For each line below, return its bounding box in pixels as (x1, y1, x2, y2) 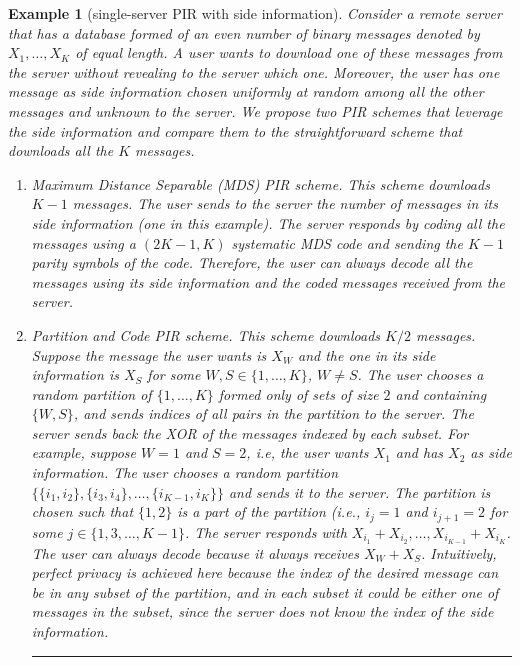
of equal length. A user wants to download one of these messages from (75, 42, 503, 63)
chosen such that (31, 501, 134, 522)
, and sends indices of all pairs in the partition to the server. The (73, 403, 474, 424)
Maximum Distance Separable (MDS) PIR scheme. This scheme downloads (31, 173, 490, 194)
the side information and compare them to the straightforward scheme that (8, 120, 463, 141)
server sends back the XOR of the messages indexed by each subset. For (31, 422, 469, 443)
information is (31, 364, 119, 385)
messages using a (31, 232, 136, 253)
